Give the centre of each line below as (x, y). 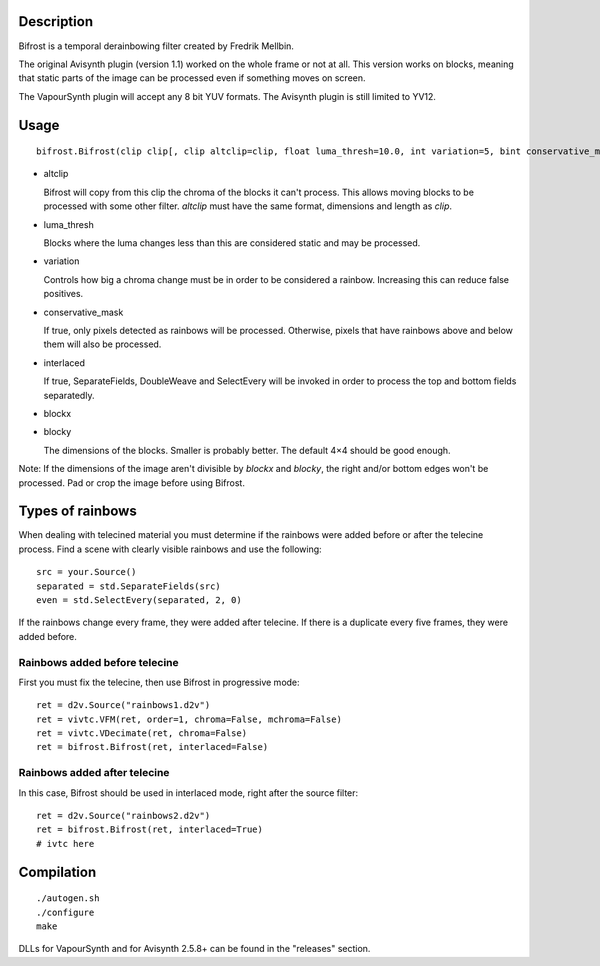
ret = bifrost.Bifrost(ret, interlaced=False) (152, 747)
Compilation (57, 871)
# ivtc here (65, 843)
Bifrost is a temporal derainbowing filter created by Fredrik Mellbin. (156, 46)
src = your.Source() (86, 572)
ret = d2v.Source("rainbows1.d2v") (123, 705)
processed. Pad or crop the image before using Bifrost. (131, 482)
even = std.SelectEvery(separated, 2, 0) (139, 599)
